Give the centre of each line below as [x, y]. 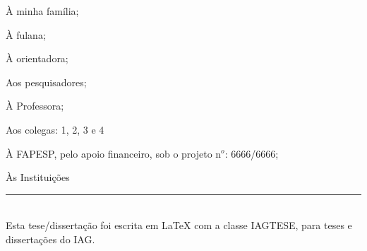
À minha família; [42, 11]
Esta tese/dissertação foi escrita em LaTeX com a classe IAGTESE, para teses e [179, 225]
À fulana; [26, 34]
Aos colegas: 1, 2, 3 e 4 [55, 129]
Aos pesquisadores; [46, 82]
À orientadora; [37, 58]
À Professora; [35, 106]
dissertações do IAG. [50, 239]
